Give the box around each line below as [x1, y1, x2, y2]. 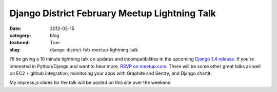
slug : [9, 46, 21, 53]
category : [9, 32, 31, 38]
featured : [9, 40, 30, 46]
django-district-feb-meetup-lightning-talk [50, 46, 138, 53]
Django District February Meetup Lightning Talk [9, 8, 216, 19]
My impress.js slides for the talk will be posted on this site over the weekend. [9, 79, 172, 86]
